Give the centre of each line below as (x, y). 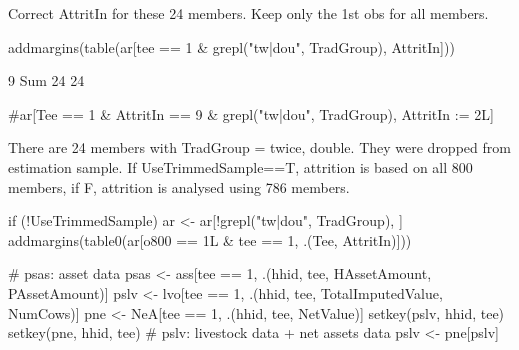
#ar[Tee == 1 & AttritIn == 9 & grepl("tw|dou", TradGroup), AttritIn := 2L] (251, 113)
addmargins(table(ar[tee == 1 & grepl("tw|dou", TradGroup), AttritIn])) (231, 46)
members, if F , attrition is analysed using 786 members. (179, 186)
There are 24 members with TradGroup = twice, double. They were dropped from (259, 147)
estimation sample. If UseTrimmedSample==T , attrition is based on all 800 (240, 166)
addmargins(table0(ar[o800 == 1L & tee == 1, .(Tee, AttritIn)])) (210, 239)
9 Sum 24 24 (46, 80)
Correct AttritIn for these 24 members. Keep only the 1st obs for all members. (248, 13)
